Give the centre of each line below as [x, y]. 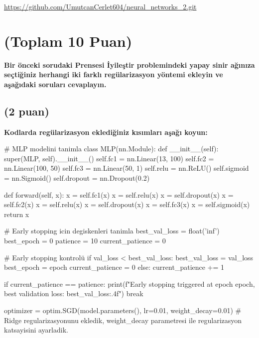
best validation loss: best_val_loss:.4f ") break [74, 293]
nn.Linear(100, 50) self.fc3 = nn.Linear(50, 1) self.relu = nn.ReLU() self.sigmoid [127, 168]
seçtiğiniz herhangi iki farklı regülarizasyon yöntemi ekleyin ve [114, 74]
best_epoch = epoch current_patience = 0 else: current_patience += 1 [114, 267]
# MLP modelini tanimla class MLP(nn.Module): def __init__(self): [111, 149]
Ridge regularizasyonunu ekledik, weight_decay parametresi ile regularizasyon [123, 320]
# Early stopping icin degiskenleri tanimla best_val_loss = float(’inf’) [112, 231]
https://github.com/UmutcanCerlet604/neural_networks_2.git [100, 6]
